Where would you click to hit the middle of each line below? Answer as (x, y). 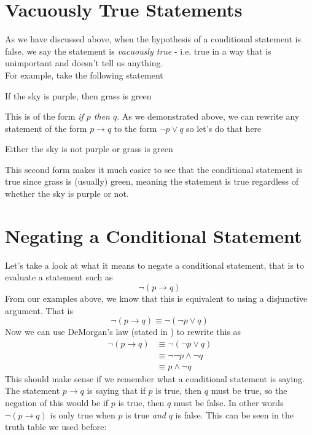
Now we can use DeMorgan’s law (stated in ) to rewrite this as (123, 332)
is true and (146, 414)
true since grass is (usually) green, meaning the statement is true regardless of (152, 181)
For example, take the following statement (84, 75)
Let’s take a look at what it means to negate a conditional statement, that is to (154, 265)
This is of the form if (44, 116)
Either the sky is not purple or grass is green (89, 149)
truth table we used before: (56, 427)
